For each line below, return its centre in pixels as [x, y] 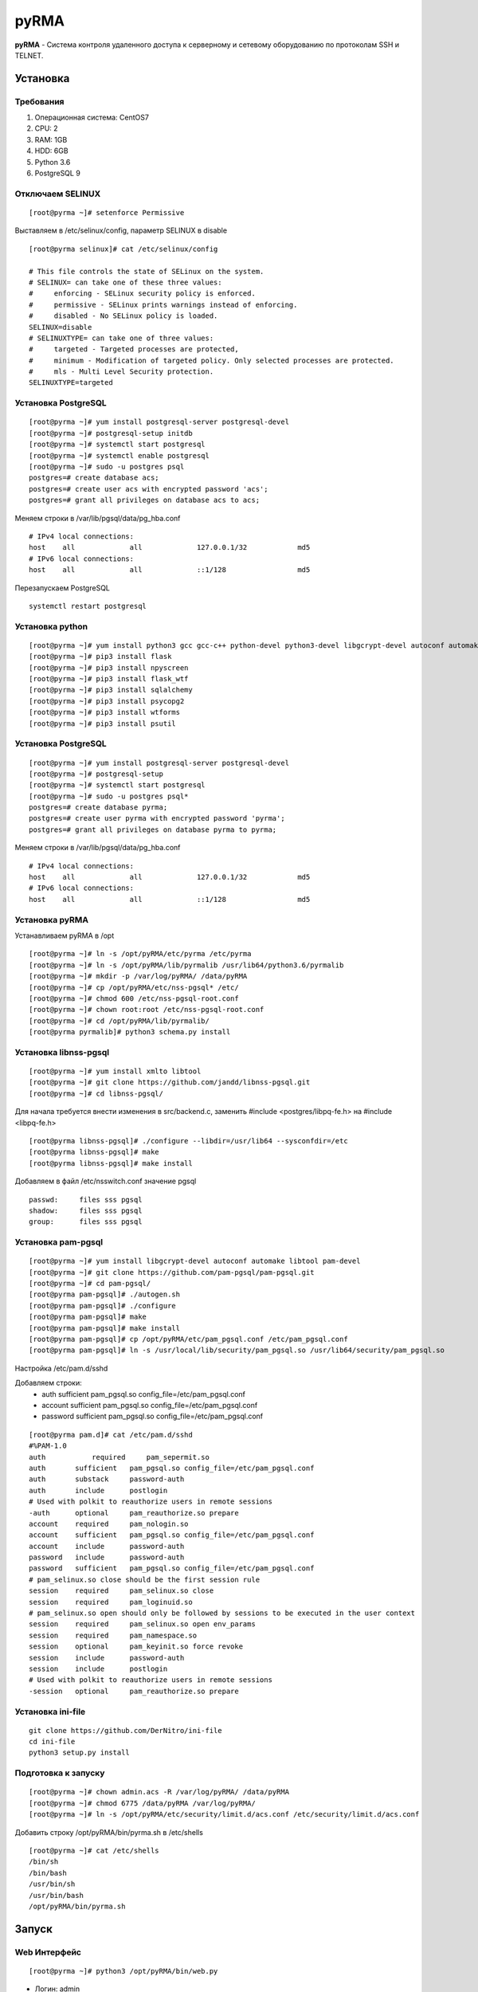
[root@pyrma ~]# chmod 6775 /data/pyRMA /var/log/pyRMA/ [143, 1803]
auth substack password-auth [107, 1479]
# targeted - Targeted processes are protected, [134, 349]
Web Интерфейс [48, 1952]
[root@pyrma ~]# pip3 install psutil [103, 723]
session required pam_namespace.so [113, 1635]
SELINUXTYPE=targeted [71, 383]
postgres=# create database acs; [94, 478]
